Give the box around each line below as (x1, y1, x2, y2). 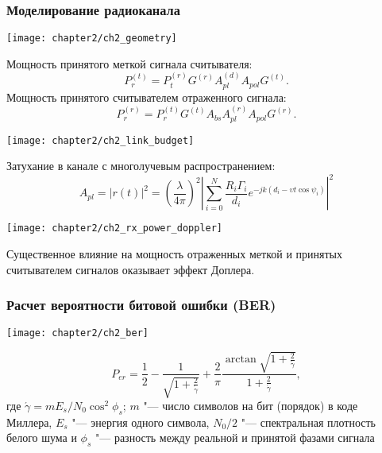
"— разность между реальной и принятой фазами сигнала (95, 429, 375, 446)
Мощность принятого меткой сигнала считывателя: (6, 55, 253, 72)
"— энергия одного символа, (71, 413, 210, 430)
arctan (225, 354, 257, 366)
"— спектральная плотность (241, 413, 376, 430)
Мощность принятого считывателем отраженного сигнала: (6, 88, 287, 105)
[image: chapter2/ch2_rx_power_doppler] (6, 223, 223, 234)
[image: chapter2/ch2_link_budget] (6, 134, 195, 146)
